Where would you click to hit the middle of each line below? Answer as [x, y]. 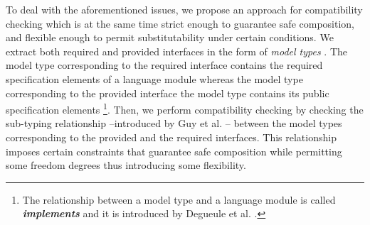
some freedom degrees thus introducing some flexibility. [126, 165]
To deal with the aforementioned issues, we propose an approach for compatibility [184, 9]
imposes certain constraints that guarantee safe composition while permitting [174, 151]
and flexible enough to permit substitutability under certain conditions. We [170, 37]
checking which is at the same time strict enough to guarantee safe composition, [180, 23]
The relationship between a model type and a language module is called [179, 199]
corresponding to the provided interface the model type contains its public [168, 93]
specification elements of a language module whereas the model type [154, 78]
